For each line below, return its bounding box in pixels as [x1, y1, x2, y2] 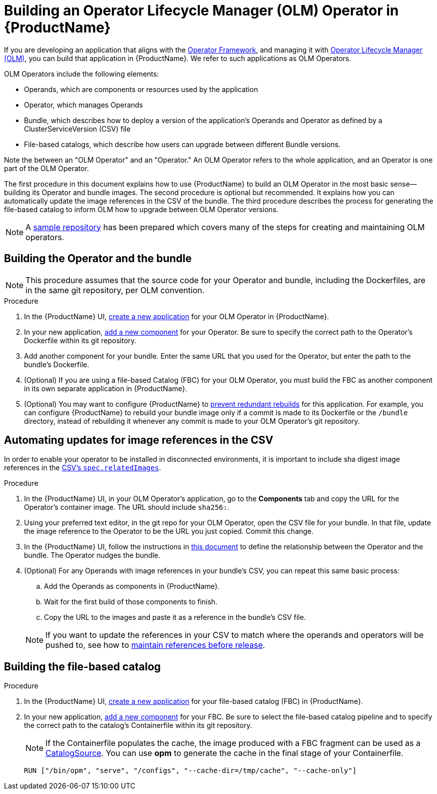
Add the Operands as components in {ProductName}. [44, 582, 220, 591]
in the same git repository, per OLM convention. [25, 285, 205, 295]
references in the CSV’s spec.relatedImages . [4, 463, 161, 472]
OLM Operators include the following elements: [4, 69, 159, 78]
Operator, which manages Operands [24, 100, 143, 109]
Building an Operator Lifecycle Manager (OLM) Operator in [4, 2, 399, 19]
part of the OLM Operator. [4, 164, 89, 173]
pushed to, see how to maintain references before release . [45, 640, 265, 650]
